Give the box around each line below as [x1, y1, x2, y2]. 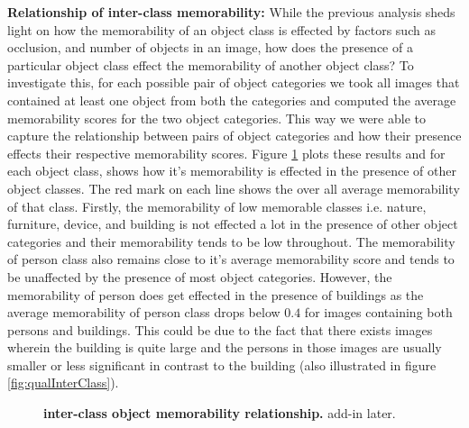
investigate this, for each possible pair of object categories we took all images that [7, 73, 460, 92]
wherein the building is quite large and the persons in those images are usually [7, 338, 442, 357]
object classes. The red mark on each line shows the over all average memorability [7, 178, 460, 197]
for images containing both [304, 303, 453, 322]
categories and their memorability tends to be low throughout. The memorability [7, 232, 455, 250]
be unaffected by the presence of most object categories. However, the [7, 267, 392, 286]
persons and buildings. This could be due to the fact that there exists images [7, 320, 433, 339]
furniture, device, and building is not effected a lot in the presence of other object [7, 214, 458, 233]
